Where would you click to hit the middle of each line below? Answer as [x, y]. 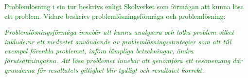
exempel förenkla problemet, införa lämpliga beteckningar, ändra [99, 51]
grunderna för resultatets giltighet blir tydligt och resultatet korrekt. [104, 70]
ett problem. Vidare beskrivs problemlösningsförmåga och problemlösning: [115, 16]
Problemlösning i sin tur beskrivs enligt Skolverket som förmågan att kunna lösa [124, 6]
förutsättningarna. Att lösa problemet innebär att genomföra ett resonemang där [124, 60]
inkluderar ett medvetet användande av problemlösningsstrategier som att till [118, 41]
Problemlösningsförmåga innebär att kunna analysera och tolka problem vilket [119, 32]
